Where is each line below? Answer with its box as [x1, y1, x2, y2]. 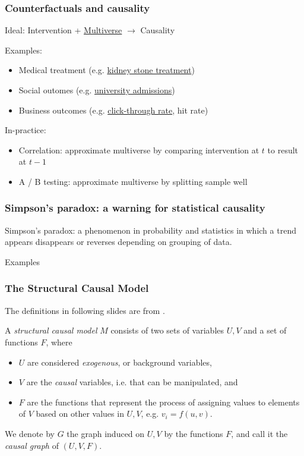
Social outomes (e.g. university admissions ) [18, 84, 175, 96]
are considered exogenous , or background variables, [27, 356, 212, 368]
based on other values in [36, 407, 124, 420]
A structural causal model [5, 324, 97, 337]
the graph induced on [66, 427, 145, 439]
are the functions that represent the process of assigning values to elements [27, 395, 300, 408]
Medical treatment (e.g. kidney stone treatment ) [18, 64, 195, 76]
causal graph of [5, 439, 59, 451]
